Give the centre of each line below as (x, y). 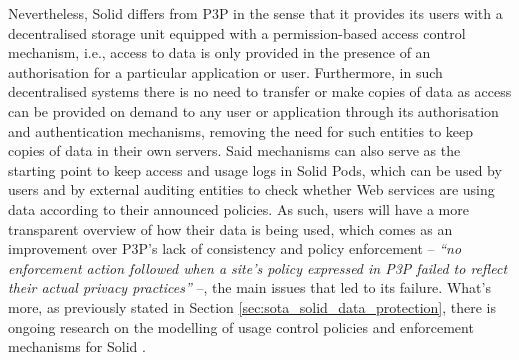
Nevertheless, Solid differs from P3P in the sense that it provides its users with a (255, 13)
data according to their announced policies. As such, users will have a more (238, 208)
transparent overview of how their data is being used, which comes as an (230, 228)
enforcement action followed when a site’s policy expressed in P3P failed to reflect (258, 267)
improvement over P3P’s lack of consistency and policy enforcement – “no (235, 248)
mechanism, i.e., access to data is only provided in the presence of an (219, 52)
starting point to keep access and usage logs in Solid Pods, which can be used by (255, 169)
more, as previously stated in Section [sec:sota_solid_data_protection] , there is (252, 306)
